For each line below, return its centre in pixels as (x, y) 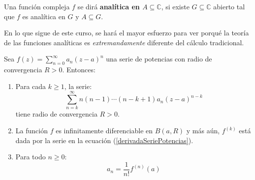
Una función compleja (37, 6)
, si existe (175, 6)
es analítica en (44, 16)
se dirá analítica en (109, 6)
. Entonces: (79, 70)
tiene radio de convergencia (56, 114)
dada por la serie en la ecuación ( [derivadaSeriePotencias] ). (104, 140)
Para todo (31, 157)
